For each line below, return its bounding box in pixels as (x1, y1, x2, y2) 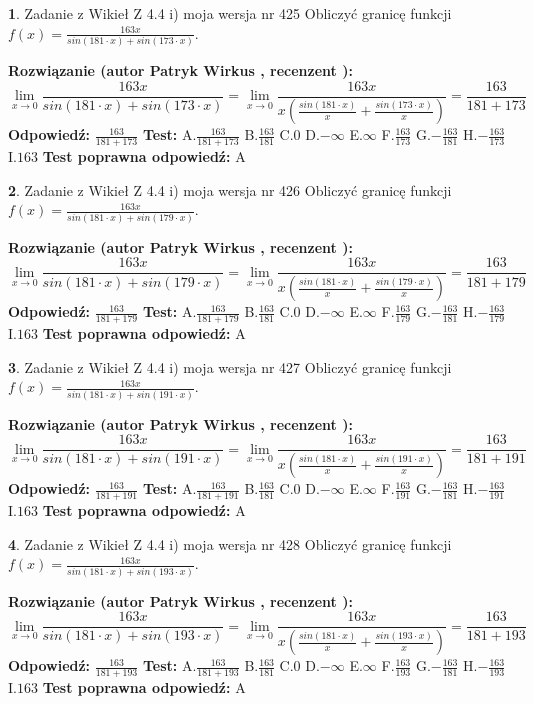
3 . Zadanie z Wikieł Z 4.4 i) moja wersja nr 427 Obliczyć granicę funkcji (8, 356, 452, 377)
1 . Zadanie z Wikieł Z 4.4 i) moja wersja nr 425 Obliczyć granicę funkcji (8, 3, 452, 23)
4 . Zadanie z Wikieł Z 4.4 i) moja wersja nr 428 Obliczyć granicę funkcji (8, 533, 452, 554)
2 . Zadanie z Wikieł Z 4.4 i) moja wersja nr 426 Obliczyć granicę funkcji (8, 179, 452, 200)
